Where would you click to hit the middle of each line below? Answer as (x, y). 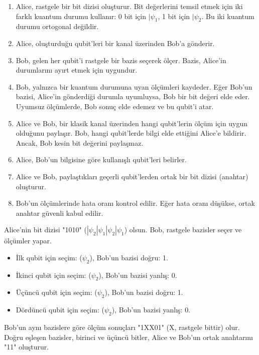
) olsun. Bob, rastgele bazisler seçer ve (183, 230)
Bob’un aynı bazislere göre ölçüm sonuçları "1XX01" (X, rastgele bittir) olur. (122, 327)
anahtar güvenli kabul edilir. (59, 213)
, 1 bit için (174, 16)
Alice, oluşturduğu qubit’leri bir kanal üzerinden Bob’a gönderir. (115, 43)
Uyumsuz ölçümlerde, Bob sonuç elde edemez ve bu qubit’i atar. (115, 106)
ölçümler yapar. (28, 241)
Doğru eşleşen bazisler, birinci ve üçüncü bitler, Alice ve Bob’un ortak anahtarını (128, 337)
